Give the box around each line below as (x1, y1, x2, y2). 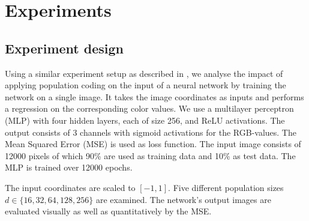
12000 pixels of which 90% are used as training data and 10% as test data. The (5, 149, 296, 162)
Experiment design (5, 38, 124, 57)
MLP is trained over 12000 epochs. (5, 161, 133, 174)
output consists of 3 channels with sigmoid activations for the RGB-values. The (5, 126, 296, 138)
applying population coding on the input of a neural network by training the (5, 79, 286, 91)
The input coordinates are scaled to (5, 181, 136, 193)
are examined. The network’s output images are (95, 193, 271, 205)
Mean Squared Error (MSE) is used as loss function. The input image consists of (5, 138, 301, 150)
